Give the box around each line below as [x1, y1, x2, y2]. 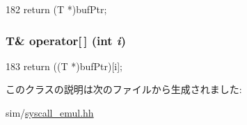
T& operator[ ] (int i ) [6, 31, 126, 49]
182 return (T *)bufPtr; [6, 2, 107, 16]
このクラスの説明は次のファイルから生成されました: [6, 82, 242, 97]
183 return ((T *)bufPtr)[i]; [6, 58, 122, 73]
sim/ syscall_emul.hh [6, 106, 94, 119]
